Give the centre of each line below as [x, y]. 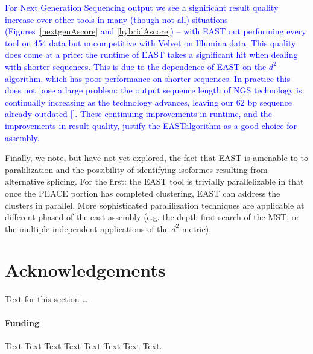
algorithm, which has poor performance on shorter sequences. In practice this [148, 78]
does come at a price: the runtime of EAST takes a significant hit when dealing [151, 55]
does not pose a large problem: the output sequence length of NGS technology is [153, 90]
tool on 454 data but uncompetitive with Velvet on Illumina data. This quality [150, 43]
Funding [22, 322]
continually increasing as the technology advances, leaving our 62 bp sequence [148, 102]
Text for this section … [46, 299]
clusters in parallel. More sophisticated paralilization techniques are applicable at [155, 205]
